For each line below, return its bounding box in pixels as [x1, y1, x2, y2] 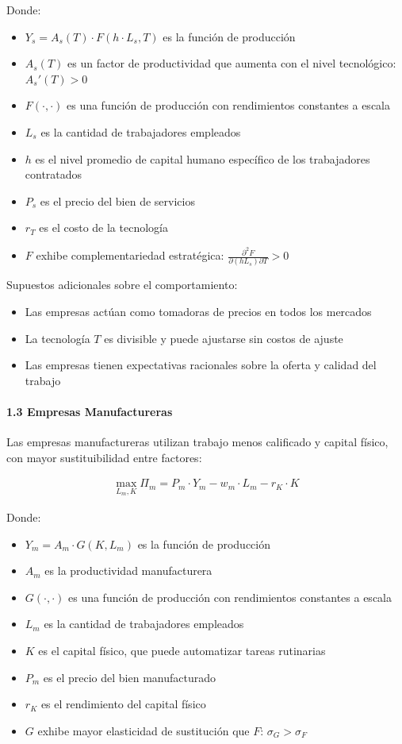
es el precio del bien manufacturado [43, 669, 216, 685]
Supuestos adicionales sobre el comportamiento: [6, 276, 238, 293]
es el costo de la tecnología [39, 219, 168, 236]
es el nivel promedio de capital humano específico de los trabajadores [35, 150, 370, 167]
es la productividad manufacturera [44, 562, 212, 579]
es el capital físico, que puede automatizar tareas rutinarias [38, 642, 326, 658]
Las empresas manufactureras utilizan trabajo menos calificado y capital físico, [6, 434, 389, 450]
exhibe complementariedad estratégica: [36, 247, 224, 264]
